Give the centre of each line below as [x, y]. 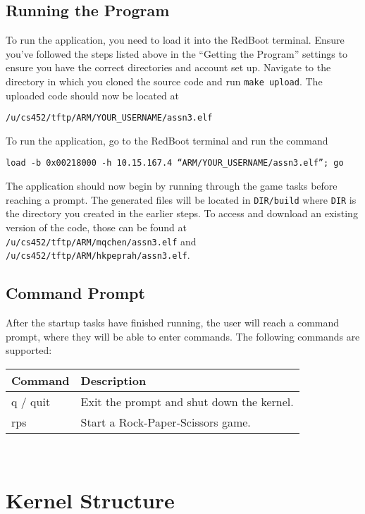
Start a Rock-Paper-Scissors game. [166, 422]
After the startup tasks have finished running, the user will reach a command [173, 323]
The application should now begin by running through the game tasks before [172, 186]
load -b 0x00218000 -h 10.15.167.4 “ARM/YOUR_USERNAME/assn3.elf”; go [175, 163]
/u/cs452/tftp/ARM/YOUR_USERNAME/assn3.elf [109, 118]
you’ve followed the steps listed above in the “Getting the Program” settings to [177, 53]
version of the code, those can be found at [96, 227]
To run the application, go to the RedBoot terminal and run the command [167, 140]
